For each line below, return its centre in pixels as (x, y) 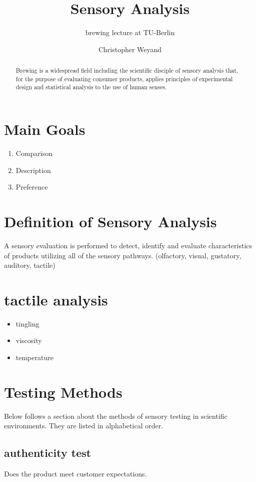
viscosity (29, 340)
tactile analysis (56, 299)
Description (33, 170)
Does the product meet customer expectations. (75, 474)
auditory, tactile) (30, 265)
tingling (27, 323)
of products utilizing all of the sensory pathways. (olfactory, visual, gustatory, (123, 255)
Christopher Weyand (130, 49)
